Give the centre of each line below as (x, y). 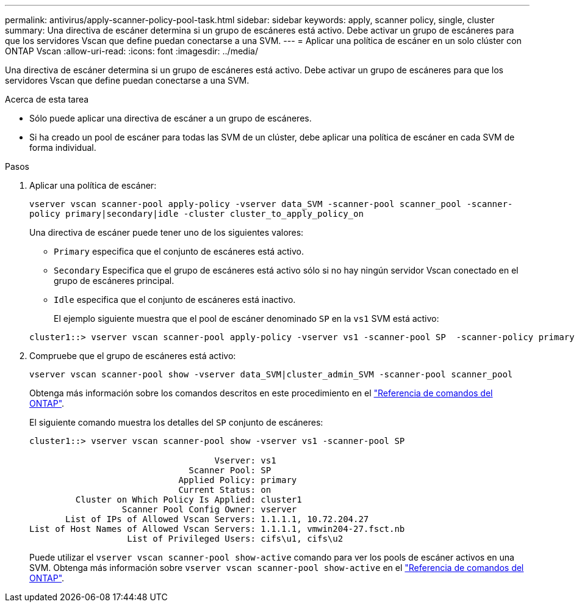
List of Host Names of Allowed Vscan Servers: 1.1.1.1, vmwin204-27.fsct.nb (217, 529)
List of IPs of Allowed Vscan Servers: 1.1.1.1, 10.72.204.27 (217, 519)
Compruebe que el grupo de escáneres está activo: (133, 356)
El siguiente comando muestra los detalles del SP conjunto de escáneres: (176, 422)
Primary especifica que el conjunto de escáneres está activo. (179, 251)
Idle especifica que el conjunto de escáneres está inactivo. (175, 300)
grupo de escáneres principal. (114, 281)
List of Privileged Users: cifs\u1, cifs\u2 (235, 539)
